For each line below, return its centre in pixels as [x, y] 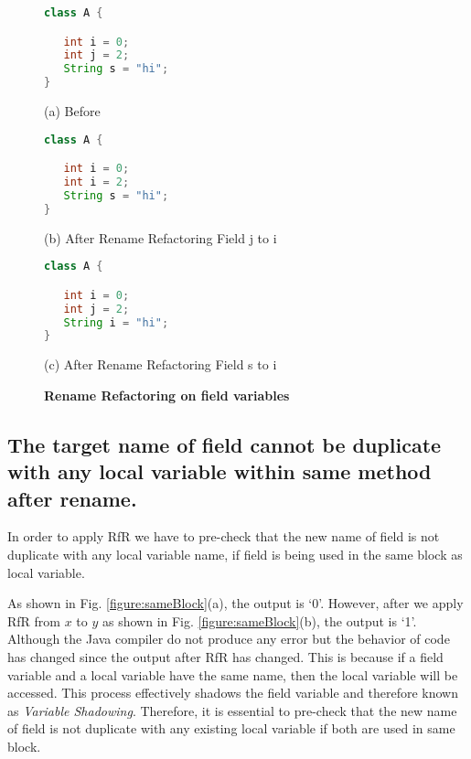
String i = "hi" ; [116, 322]
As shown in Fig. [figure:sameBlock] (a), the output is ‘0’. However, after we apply [235, 603]
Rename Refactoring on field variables [167, 395]
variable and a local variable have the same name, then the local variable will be [233, 674]
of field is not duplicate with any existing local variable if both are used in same [231, 728]
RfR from [34, 620]
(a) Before [72, 111]
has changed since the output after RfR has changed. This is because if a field [225, 657]
